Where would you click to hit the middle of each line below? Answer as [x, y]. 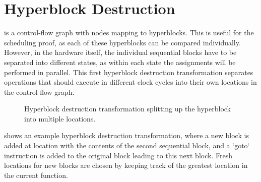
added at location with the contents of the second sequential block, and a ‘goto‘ [127, 145]
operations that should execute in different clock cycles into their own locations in [130, 82]
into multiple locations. [60, 118]
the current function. [36, 175]
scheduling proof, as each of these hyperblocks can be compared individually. [122, 42]
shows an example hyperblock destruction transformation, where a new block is [126, 135]
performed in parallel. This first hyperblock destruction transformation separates [129, 72]
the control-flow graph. [39, 92]
